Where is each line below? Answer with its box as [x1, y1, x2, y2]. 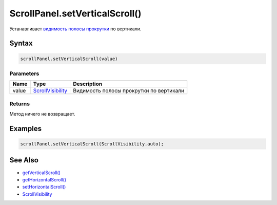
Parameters [9, 70, 39, 77]
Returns [9, 100, 30, 107]
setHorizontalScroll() [22, 184, 66, 190]
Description [73, 80, 103, 87]
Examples [9, 124, 42, 133]
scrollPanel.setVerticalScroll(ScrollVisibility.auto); [20, 141, 164, 147]
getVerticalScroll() [22, 170, 61, 176]
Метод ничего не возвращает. [9, 111, 75, 117]
